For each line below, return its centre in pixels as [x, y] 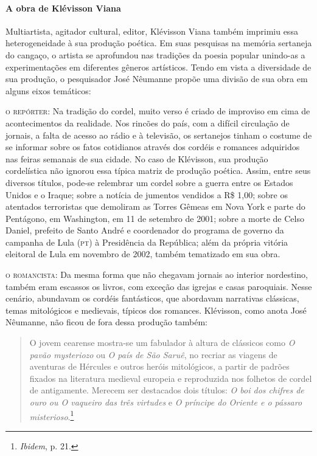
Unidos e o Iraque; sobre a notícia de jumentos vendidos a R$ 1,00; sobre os [147, 194]
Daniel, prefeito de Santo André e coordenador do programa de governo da [145, 230]
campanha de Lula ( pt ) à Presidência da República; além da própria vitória [147, 242]
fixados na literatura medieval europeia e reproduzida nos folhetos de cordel [171, 378]
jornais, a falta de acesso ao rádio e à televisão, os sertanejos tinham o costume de [159, 135]
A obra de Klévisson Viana [63, 8]
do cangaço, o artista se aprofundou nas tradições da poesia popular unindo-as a [155, 54]
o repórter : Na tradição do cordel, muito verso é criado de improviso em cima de [158, 111]
